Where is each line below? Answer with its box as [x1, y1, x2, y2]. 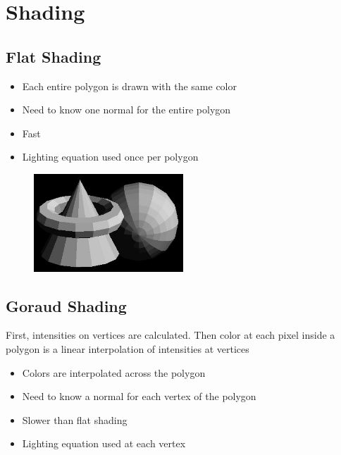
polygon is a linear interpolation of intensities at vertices [6, 342, 249, 356]
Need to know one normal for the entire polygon [22, 102, 231, 117]
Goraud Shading [6, 294, 127, 316]
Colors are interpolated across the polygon [22, 365, 206, 380]
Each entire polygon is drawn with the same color [22, 78, 237, 93]
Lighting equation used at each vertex [22, 436, 186, 451]
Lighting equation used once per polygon [22, 149, 199, 164]
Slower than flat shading [22, 412, 128, 427]
